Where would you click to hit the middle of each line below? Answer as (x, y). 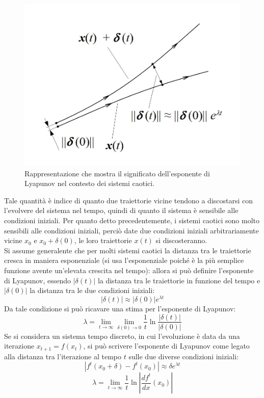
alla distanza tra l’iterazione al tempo (63, 356)
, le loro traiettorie (103, 240)
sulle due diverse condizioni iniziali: (184, 356)
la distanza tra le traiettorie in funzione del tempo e (179, 280)
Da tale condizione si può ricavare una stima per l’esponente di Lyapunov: (120, 308)
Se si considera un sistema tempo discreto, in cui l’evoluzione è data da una (122, 336)
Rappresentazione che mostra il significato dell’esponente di (117, 173)
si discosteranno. (181, 240)
